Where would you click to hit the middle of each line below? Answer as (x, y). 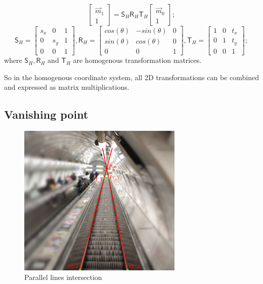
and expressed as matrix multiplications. (67, 87)
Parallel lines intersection (63, 277)
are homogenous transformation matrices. (137, 60)
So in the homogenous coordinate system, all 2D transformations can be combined (131, 77)
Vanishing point (46, 114)
